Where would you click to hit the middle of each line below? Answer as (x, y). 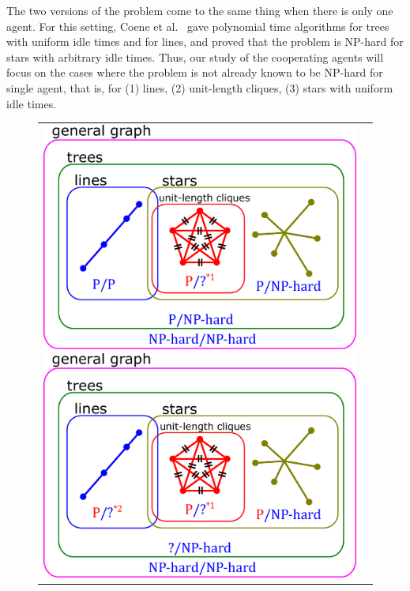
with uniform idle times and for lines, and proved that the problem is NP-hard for (205, 41)
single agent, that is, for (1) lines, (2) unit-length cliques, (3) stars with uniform (200, 87)
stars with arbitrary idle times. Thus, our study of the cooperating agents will (195, 56)
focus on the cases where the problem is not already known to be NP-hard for (195, 72)
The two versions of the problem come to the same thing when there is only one (200, 10)
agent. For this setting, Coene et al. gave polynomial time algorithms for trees (198, 26)
